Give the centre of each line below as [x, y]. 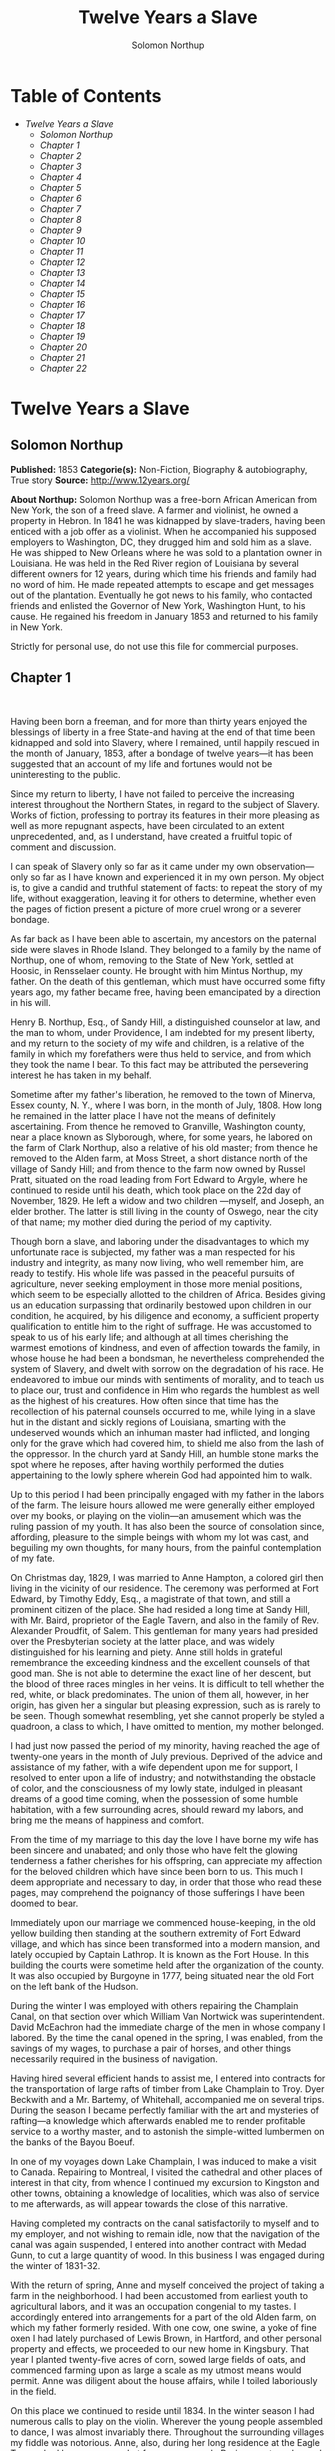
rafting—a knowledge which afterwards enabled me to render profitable [158, 2120]
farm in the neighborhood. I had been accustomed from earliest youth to [159, 2295]
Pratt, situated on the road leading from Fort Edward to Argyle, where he [159, 1179]
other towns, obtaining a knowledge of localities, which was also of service [165, 2193]
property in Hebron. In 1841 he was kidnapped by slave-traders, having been [168, 520]
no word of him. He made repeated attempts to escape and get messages [162, 584]
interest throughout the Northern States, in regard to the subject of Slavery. [165, 804]
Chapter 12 [62, 262]
